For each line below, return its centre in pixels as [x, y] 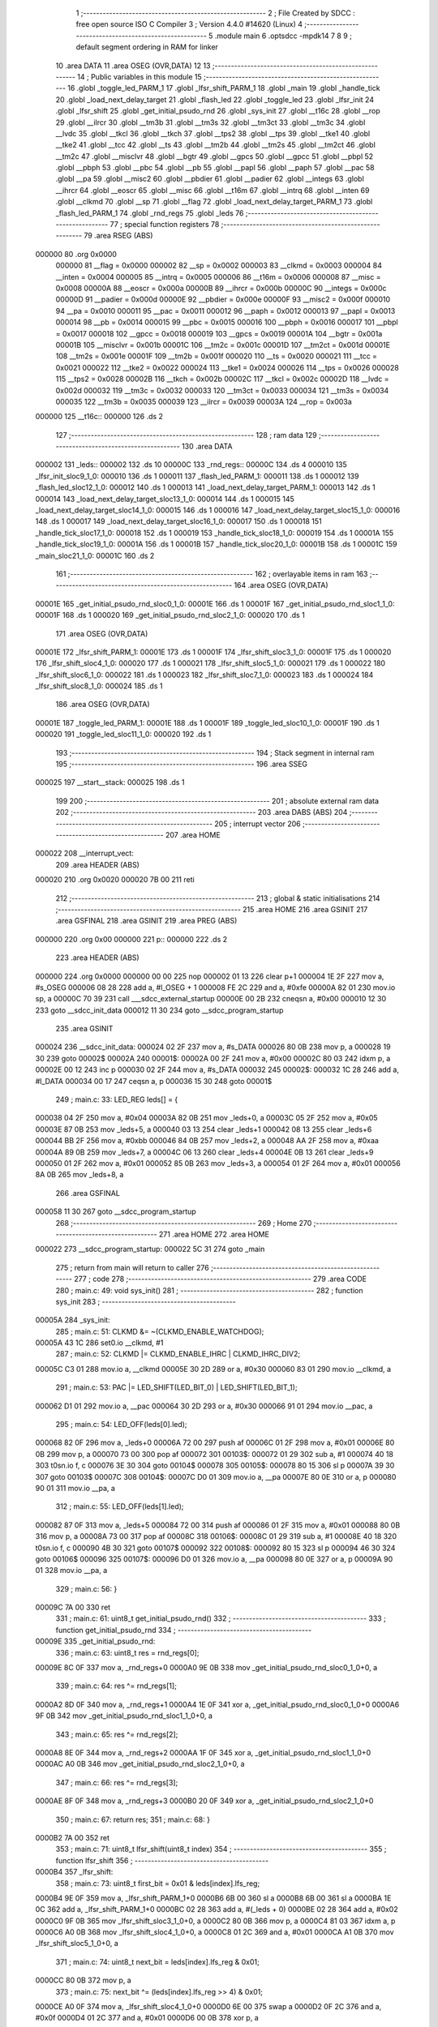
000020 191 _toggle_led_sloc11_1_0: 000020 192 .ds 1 [123, 735]
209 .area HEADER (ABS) [97, 864]
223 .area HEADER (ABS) [97, 958]
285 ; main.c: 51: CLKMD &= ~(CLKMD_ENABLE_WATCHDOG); [160, 1331]
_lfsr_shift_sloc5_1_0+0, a [77, 1943]
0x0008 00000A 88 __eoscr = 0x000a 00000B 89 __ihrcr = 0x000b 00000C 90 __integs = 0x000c [221, 288]
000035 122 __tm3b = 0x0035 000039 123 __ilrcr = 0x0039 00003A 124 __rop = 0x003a [204, 401]
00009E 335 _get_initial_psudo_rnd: [95, 1641]
